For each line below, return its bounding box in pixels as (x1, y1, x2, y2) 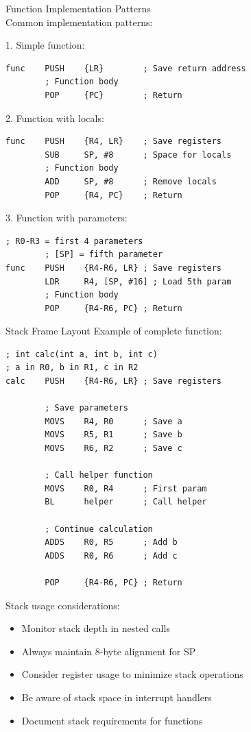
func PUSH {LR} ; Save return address (5, 63, 246, 73)
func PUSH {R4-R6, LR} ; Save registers (5, 263, 222, 273)
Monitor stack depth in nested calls (21, 621, 170, 635)
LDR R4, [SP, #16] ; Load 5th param (45, 276, 232, 286)
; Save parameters (45, 403, 128, 413)
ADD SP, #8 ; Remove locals (45, 176, 217, 186)
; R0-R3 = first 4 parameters (5, 236, 143, 246)
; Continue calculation (45, 524, 153, 534)
